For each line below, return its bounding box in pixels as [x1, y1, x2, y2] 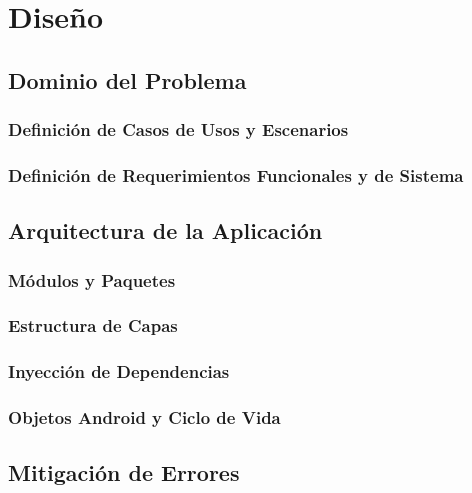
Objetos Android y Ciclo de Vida [8, 405, 281, 430]
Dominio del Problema [8, 64, 247, 95]
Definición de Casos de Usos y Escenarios [8, 117, 349, 142]
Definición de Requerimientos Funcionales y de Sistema [8, 162, 464, 187]
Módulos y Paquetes [8, 267, 176, 292]
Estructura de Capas [8, 313, 178, 338]
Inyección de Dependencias [8, 359, 230, 384]
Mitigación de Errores [8, 457, 240, 488]
